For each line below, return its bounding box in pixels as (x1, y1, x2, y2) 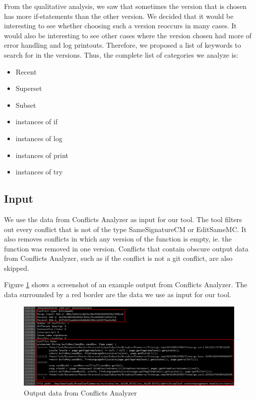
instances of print (15, 150, 68, 160)
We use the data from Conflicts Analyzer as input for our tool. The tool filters (4, 214, 242, 224)
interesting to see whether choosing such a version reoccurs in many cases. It (4, 20, 237, 31)
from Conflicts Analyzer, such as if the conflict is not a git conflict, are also (4, 253, 233, 263)
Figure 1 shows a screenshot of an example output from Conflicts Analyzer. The (4, 279, 248, 290)
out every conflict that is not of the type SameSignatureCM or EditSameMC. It (4, 224, 247, 234)
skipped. (4, 262, 29, 273)
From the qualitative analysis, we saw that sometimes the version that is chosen (4, 1, 247, 11)
